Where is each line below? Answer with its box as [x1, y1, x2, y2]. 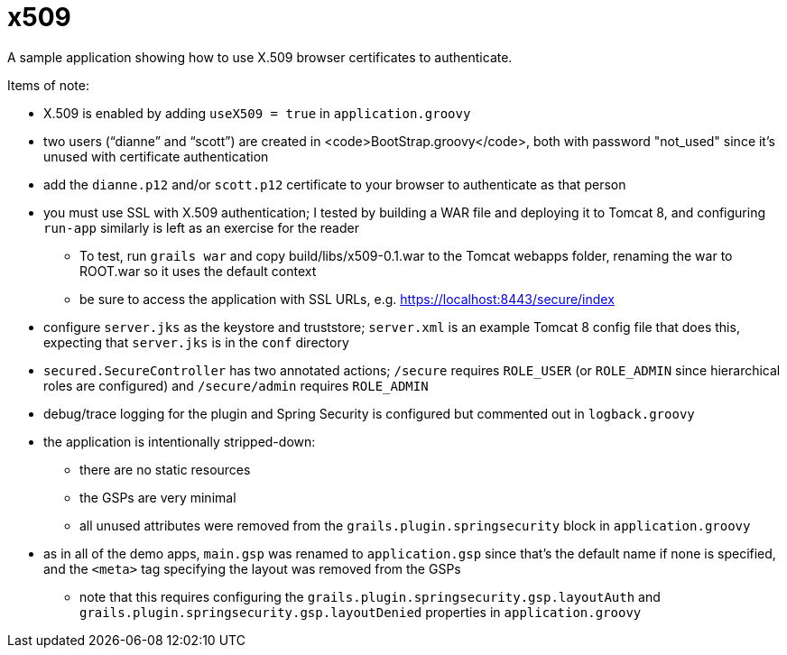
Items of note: [7, 77, 89, 93]
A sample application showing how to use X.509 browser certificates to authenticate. [7, 49, 513, 65]
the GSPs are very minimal [79, 489, 236, 505]
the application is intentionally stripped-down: [43, 433, 316, 449]
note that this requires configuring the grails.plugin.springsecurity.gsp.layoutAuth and [79, 588, 661, 604]
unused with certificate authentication [43, 148, 269, 164]
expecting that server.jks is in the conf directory [43, 334, 349, 350]
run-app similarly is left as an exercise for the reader [43, 219, 359, 235]
